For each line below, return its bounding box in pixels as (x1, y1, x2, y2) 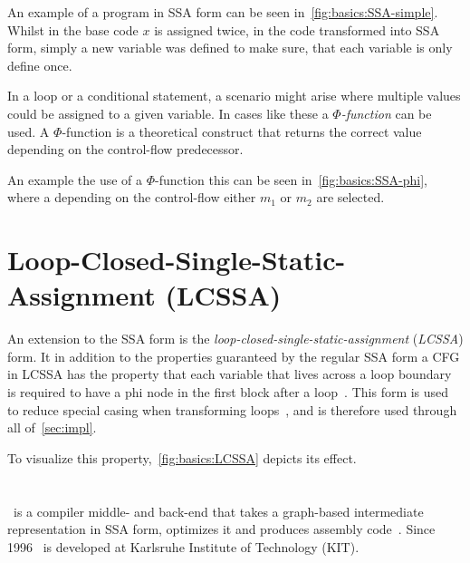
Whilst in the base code (7, 20, 139, 39)
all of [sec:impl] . (7, 418, 97, 437)
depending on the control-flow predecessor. (7, 140, 244, 159)
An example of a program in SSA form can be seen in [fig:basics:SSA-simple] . (7, 3, 438, 21)
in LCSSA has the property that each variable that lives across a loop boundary (7, 364, 452, 383)
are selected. (316, 188, 385, 207)
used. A (7, 121, 50, 141)
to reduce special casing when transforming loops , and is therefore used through (7, 400, 457, 419)
